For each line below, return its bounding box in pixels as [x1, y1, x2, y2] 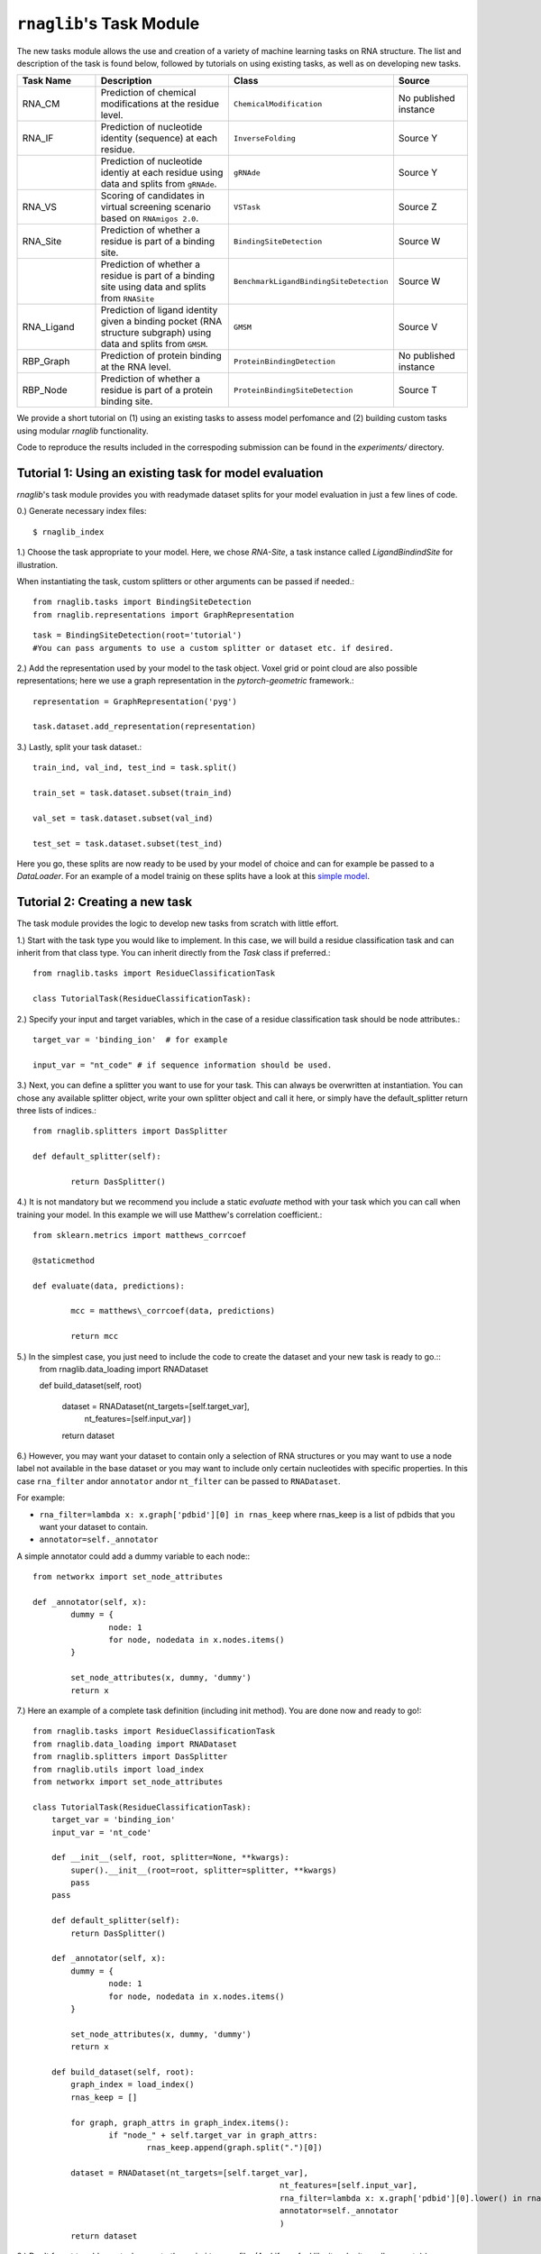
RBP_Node [22, 384, 68, 397]
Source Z [398, 201, 437, 214]
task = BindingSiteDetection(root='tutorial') [32, 630, 243, 640]
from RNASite [100, 292, 155, 305]
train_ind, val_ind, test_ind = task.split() [32, 763, 238, 773]
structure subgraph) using [100, 326, 212, 339]
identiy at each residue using [100, 167, 224, 179]
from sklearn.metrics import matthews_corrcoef [32, 1231, 247, 1241]
